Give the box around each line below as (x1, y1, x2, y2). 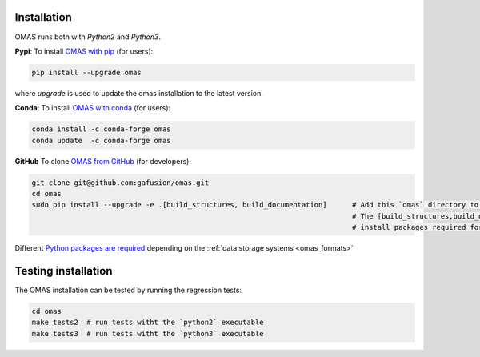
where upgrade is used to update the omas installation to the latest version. (14, 88, 263, 98)
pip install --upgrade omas (31, 68, 142, 77)
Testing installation (14, 264, 113, 278)
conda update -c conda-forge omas (31, 136, 171, 145)
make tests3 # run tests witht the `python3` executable (31, 329, 264, 338)
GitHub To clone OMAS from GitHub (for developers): (14, 156, 192, 166)
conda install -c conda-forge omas (31, 125, 171, 134)
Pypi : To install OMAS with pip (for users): (14, 46, 154, 56)
